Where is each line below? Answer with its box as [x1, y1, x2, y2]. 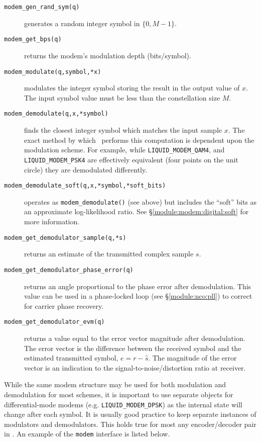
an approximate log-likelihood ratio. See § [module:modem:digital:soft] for [24, 206, 249, 217]
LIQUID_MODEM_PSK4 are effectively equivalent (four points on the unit [24, 154, 238, 164]
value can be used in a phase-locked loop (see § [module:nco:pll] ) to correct [24, 291, 252, 301]
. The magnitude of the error [148, 352, 237, 363]
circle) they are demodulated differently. [24, 164, 148, 174]
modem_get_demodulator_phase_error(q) [4, 266, 134, 274]
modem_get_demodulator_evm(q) [4, 318, 105, 326]
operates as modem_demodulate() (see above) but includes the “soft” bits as [24, 196, 257, 207]
